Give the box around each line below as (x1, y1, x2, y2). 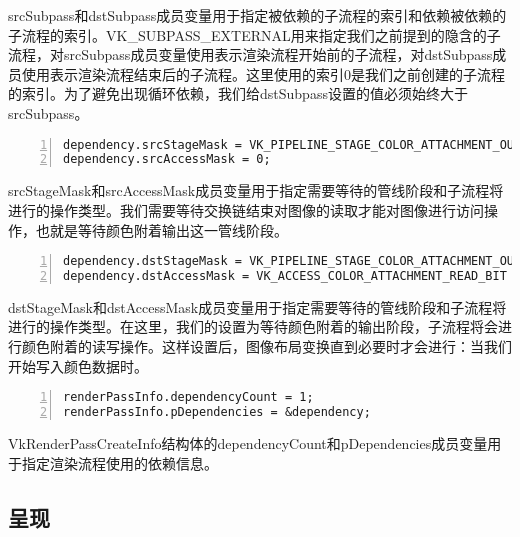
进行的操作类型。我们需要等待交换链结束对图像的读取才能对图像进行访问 (8, 199, 484, 220)
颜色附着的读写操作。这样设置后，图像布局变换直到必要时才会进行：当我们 (21, 336, 512, 357)
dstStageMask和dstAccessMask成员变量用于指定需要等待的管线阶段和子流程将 (8, 296, 507, 317)
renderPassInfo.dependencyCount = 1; (63, 390, 314, 405)
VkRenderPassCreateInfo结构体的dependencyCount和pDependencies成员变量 (8, 432, 488, 453)
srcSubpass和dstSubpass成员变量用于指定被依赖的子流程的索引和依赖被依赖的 (8, 5, 507, 25)
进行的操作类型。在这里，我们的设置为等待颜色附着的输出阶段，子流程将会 (8, 316, 498, 337)
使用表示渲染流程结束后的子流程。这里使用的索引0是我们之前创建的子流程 (21, 63, 505, 84)
